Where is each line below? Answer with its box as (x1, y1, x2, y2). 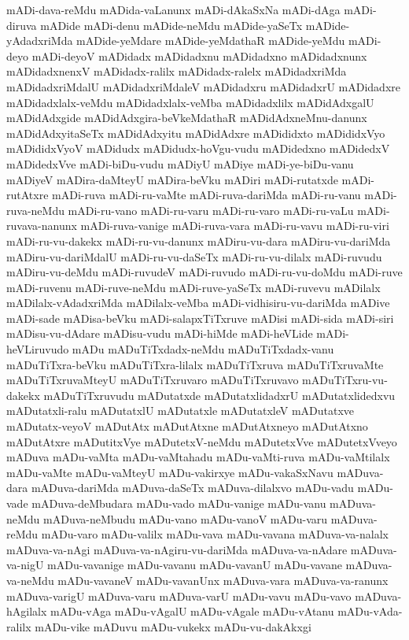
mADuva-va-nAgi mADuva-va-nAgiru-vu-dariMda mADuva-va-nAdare (6, 541, 348, 557)
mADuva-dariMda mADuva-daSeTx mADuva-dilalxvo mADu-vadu (31, 479, 354, 496)
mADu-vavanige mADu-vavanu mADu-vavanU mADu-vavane (47, 557, 342, 573)
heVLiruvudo (6, 341, 69, 357)
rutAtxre (6, 187, 49, 203)
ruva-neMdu (6, 202, 64, 218)
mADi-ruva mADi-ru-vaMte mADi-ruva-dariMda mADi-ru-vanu (52, 187, 361, 203)
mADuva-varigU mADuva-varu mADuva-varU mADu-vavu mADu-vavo (6, 587, 352, 604)
